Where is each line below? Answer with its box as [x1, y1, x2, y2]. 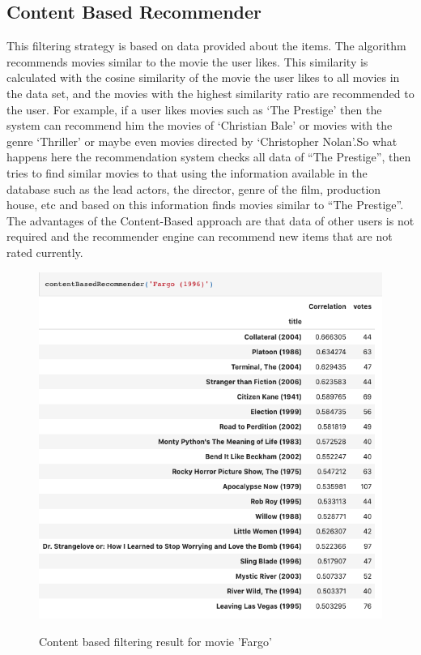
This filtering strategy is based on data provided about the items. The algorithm [6, 37, 406, 54]
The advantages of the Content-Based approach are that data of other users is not [6, 212, 415, 229]
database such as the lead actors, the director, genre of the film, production [6, 180, 381, 197]
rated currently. [6, 243, 83, 260]
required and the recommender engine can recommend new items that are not [6, 228, 393, 245]
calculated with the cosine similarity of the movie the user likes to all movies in [6, 69, 400, 86]
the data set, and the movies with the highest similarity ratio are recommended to [6, 84, 415, 101]
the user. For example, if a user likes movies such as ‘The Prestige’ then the [6, 101, 382, 118]
